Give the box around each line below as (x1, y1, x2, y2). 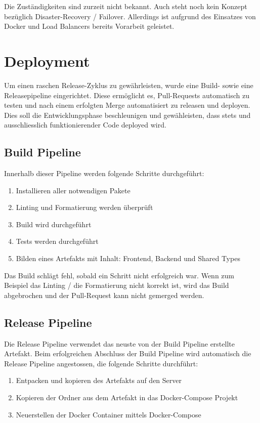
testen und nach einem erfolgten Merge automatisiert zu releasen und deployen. (4, 100, 250, 110)
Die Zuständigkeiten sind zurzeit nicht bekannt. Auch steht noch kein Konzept (4, 1, 247, 11)
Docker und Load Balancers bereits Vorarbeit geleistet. (4, 21, 175, 31)
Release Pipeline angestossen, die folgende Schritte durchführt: (4, 358, 198, 368)
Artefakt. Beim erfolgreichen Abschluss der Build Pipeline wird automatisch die (4, 348, 251, 359)
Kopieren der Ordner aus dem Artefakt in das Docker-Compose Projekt (16, 392, 238, 402)
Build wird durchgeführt (16, 219, 92, 229)
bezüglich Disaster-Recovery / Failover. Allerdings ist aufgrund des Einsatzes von (4, 11, 256, 21)
